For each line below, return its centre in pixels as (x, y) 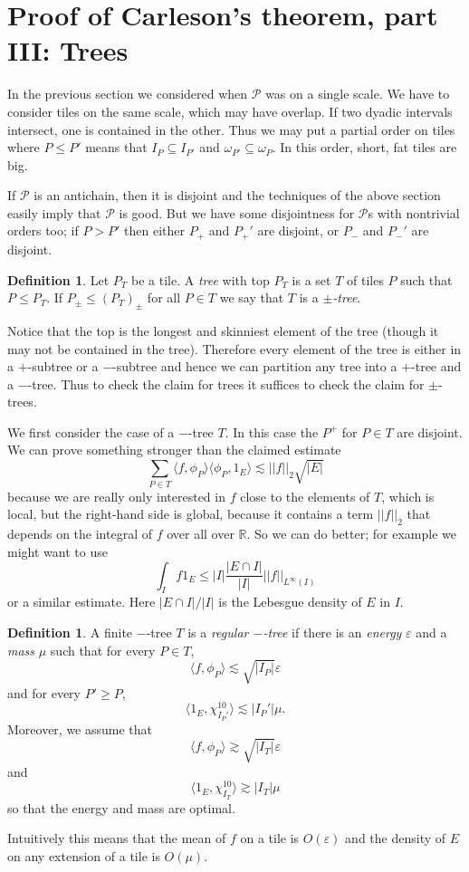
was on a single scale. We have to (358, 94)
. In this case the (272, 431)
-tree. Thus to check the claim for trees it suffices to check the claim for (226, 383)
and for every (44, 692)
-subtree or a (63, 366)
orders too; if (43, 230)
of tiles (365, 279)
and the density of (396, 838)
